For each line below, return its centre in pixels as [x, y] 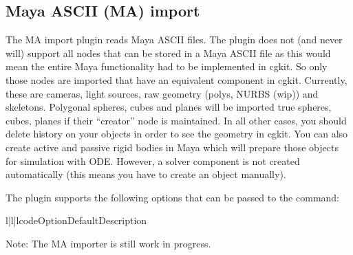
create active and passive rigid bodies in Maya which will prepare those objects [172, 147]
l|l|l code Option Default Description [76, 220]
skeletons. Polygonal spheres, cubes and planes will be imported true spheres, [169, 107]
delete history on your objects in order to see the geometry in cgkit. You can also [177, 134]
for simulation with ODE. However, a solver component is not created [153, 160]
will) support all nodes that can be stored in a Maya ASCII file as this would [168, 53]
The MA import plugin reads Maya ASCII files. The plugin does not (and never [174, 40]
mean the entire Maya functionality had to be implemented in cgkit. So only [167, 66]
